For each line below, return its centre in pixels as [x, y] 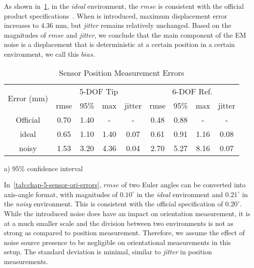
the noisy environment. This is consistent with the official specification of [114, 204]
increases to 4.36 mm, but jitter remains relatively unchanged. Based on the [118, 25]
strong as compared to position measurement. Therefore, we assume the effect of [125, 233]
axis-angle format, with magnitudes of [61, 194]
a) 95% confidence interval [44, 168]
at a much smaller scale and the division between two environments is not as [119, 223]
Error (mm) [28, 98]
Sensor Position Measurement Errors [122, 72]
